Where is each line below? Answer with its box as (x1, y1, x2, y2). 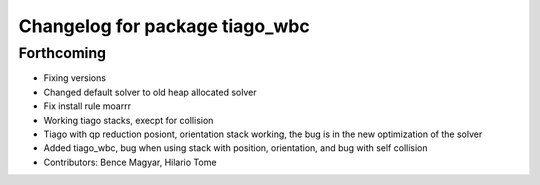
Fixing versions (43, 72, 107, 84)
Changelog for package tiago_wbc (18, 15, 310, 37)
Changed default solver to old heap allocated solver (43, 86, 257, 98)
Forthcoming (18, 44, 107, 62)
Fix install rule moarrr (43, 100, 132, 112)
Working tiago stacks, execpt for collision (43, 114, 214, 126)
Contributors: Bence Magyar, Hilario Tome (43, 156, 217, 168)
